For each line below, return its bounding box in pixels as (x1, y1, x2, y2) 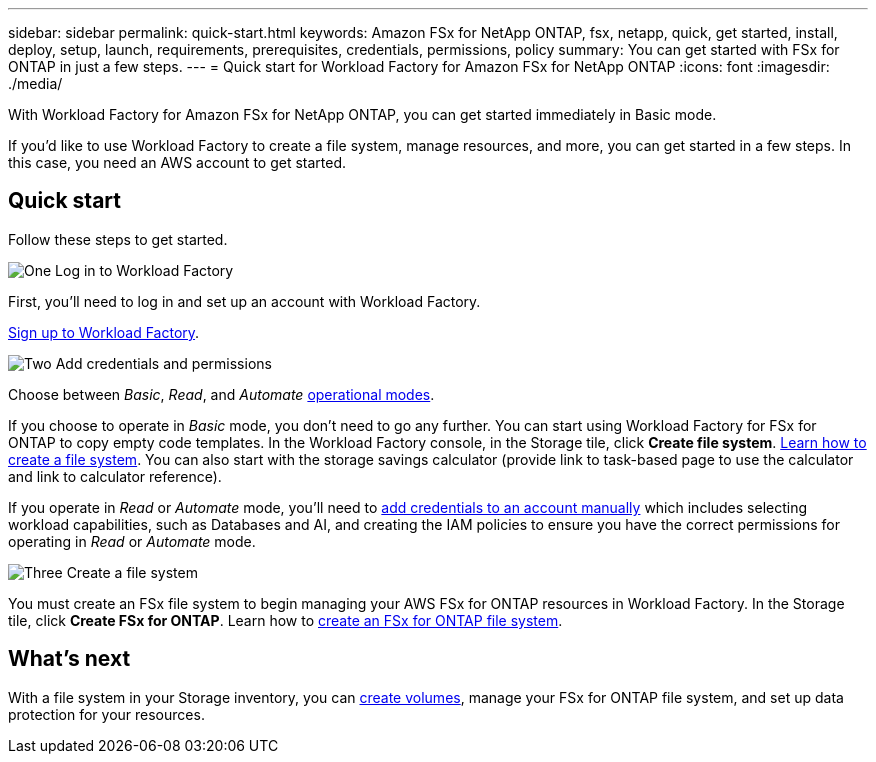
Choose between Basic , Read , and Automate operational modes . (8, 385, 435, 403)
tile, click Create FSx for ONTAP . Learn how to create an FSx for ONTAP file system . (8, 611, 563, 629)
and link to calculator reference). (8, 467, 222, 485)
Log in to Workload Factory (55, 261, 234, 279)
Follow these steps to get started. (8, 230, 228, 248)
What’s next (8, 646, 131, 672)
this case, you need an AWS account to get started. (8, 154, 347, 171)
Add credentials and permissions (55, 354, 272, 372)
